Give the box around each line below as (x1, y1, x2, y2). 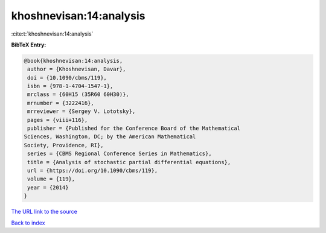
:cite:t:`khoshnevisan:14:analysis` (11, 30, 94, 37)
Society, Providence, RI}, (24, 142, 104, 148)
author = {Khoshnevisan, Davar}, (27, 66, 126, 72)
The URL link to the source (11, 208, 78, 215)
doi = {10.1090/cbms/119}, (27, 74, 107, 81)
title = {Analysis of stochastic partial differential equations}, (27, 159, 231, 165)
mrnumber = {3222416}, (27, 100, 95, 106)
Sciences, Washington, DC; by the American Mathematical (24, 133, 196, 140)
